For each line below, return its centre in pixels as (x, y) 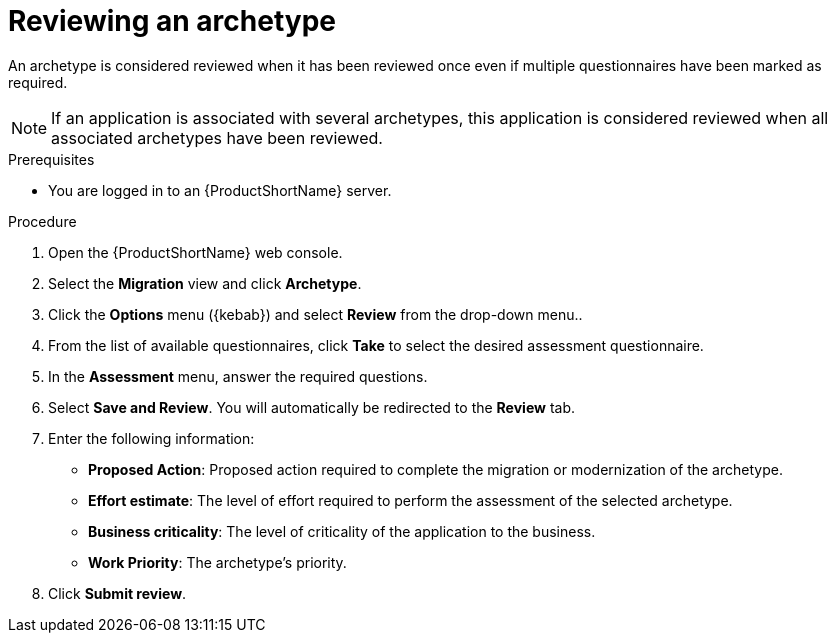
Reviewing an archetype (172, 21)
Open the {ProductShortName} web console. (195, 252)
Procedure (42, 221)
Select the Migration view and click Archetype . (205, 283)
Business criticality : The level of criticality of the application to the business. (342, 531)
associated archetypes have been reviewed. (217, 137)
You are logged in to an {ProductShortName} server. (220, 190)
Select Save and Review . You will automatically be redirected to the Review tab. (312, 407)
